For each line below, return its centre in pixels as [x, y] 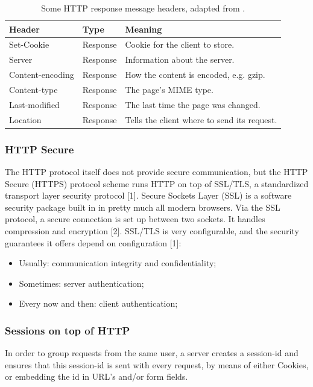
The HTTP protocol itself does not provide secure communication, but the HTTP [156, 171]
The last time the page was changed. [193, 104]
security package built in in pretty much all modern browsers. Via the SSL [143, 207]
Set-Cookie [29, 44]
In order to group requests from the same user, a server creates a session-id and [152, 353]
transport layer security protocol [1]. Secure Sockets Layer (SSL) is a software [148, 195]
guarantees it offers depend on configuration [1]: [93, 242]
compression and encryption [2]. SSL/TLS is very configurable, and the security [152, 230]
